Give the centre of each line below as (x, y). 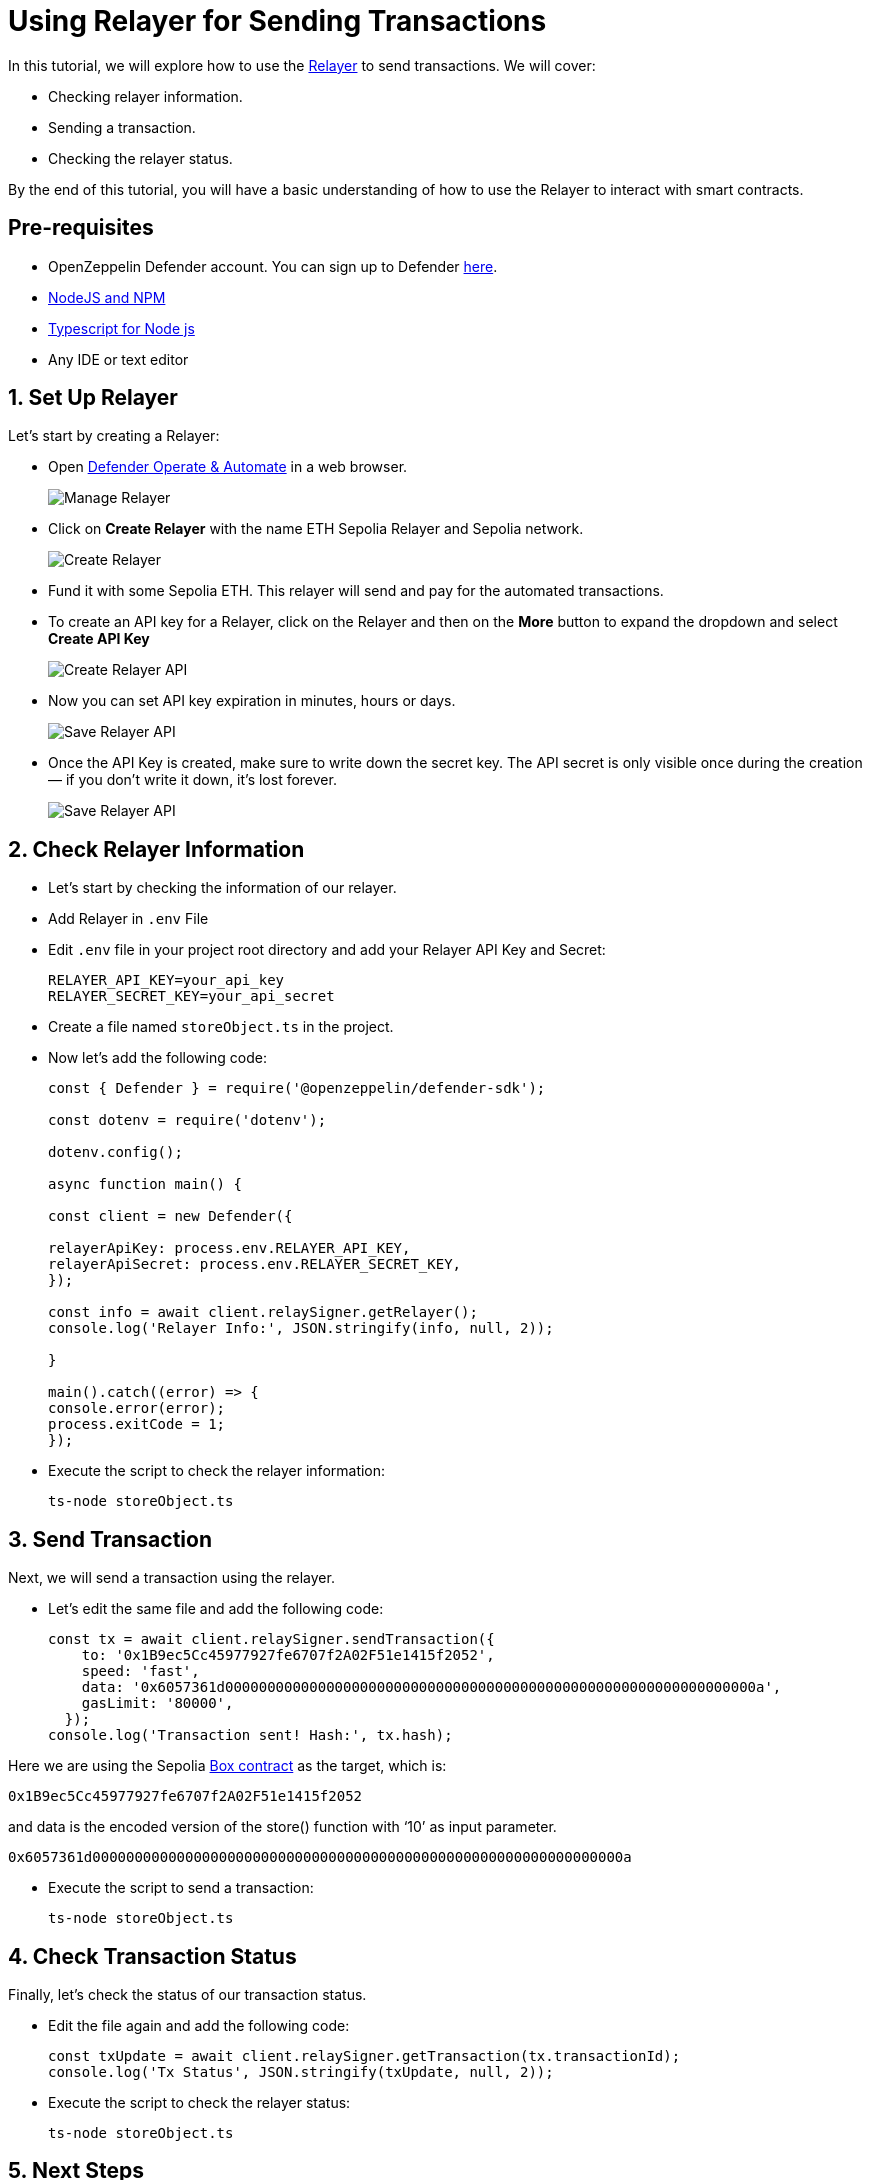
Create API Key (99, 639)
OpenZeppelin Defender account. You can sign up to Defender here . (273, 266)
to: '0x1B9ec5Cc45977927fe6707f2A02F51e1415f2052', (288, 1655)
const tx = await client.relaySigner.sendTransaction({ (271, 1639)
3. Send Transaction (110, 1539)
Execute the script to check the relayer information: (217, 1471)
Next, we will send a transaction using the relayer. (171, 1578)
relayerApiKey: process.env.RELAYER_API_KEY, (229, 1248)
